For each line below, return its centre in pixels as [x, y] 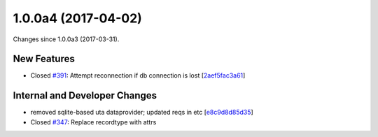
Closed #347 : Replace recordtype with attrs [93, 122]
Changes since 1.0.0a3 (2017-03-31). [66, 39]
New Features [44, 59]
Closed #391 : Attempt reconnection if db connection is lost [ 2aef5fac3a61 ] [138, 75]
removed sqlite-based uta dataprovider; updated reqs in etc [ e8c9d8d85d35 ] [142, 113]
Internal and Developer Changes [85, 95]
